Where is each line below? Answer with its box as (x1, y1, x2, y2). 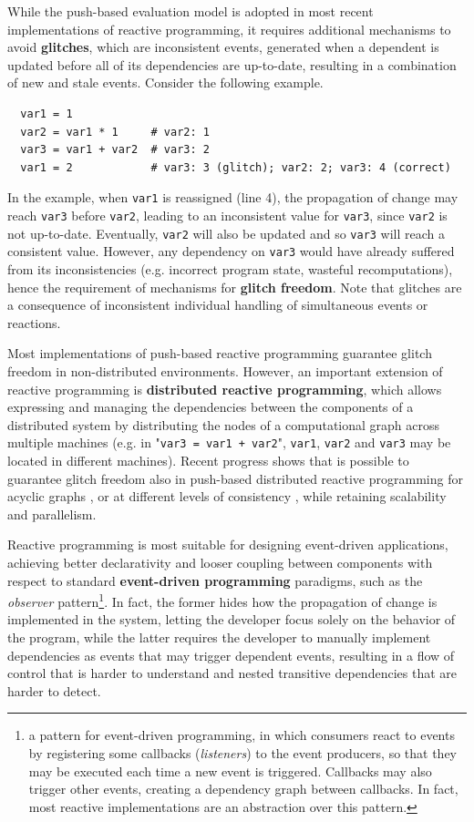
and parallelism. (7, 504, 97, 523)
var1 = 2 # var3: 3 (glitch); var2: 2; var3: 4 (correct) (20, 160, 451, 174)
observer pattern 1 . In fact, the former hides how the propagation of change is (7, 590, 438, 611)
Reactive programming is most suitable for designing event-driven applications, (7, 535, 448, 554)
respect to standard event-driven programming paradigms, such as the (7, 570, 423, 590)
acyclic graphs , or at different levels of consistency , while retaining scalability (7, 487, 447, 506)
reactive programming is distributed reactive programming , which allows (7, 379, 442, 398)
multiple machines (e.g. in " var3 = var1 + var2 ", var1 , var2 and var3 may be (7, 433, 451, 452)
